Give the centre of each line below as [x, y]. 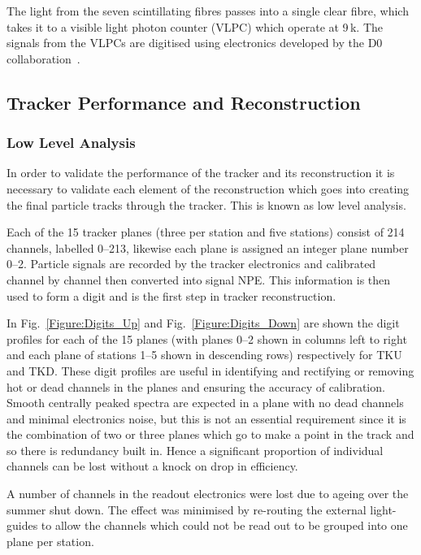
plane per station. [50, 541]
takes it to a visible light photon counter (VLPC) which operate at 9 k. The [195, 26]
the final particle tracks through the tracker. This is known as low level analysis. [206, 204]
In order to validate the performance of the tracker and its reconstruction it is [201, 173]
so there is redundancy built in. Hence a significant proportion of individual [195, 450]
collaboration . [43, 58]
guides [22, 525]
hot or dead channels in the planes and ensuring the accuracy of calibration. [196, 386]
